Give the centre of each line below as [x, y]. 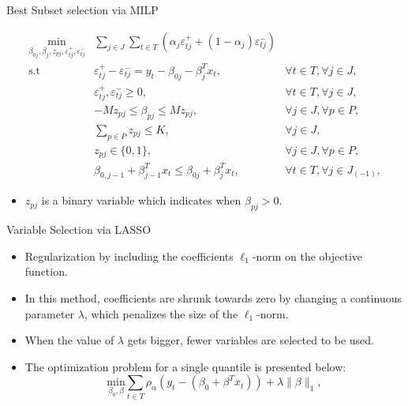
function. [46, 271]
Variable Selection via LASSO [79, 229]
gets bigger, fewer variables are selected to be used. [251, 340]
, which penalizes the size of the [161, 313]
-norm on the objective [307, 256]
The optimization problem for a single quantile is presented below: [185, 366]
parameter [50, 313]
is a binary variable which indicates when [141, 200]
